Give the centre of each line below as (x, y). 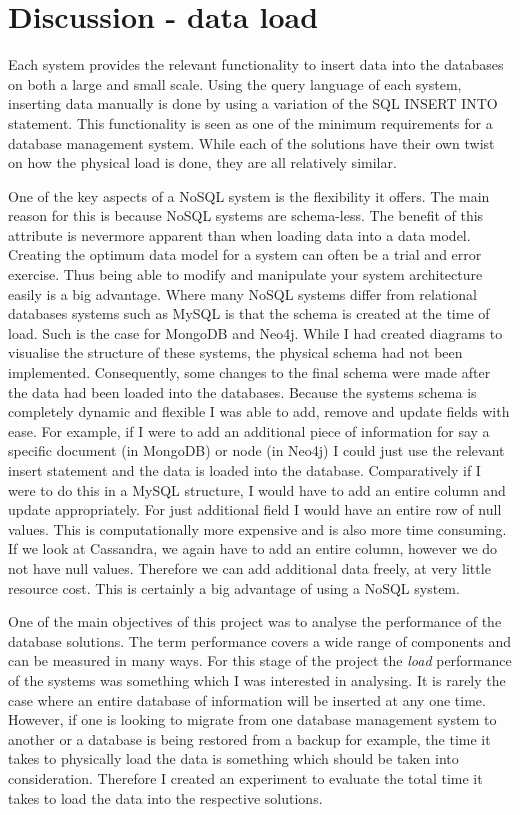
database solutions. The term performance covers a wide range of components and (259, 640)
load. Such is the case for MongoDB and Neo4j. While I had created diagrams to (255, 332)
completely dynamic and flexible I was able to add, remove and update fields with (259, 411)
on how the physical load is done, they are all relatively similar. (202, 162)
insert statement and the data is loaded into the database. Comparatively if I (244, 470)
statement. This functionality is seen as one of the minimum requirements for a (250, 122)
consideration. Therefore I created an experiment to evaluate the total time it (245, 777)
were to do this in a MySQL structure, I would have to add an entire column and (257, 489)
